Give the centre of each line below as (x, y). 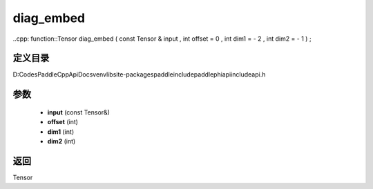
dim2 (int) (61, 141)
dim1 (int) (61, 132)
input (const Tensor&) (79, 112)
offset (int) (63, 122)
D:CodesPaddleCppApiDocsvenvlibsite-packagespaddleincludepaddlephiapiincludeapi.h (139, 74)
